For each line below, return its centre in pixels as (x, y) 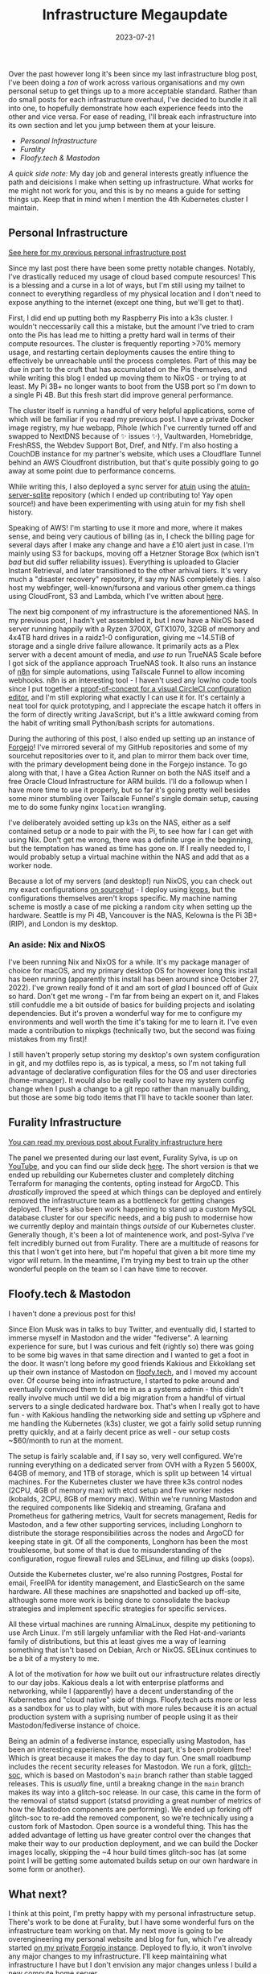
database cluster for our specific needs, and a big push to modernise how (131, 1217)
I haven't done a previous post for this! (72, 1313)
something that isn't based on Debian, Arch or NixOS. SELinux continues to (133, 1650)
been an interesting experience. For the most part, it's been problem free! (130, 1749)
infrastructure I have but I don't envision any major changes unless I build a (133, 1965)
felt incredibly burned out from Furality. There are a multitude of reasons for (134, 1243)
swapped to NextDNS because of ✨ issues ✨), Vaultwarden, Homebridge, (131, 436)
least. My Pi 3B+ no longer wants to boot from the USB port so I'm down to (132, 386)
